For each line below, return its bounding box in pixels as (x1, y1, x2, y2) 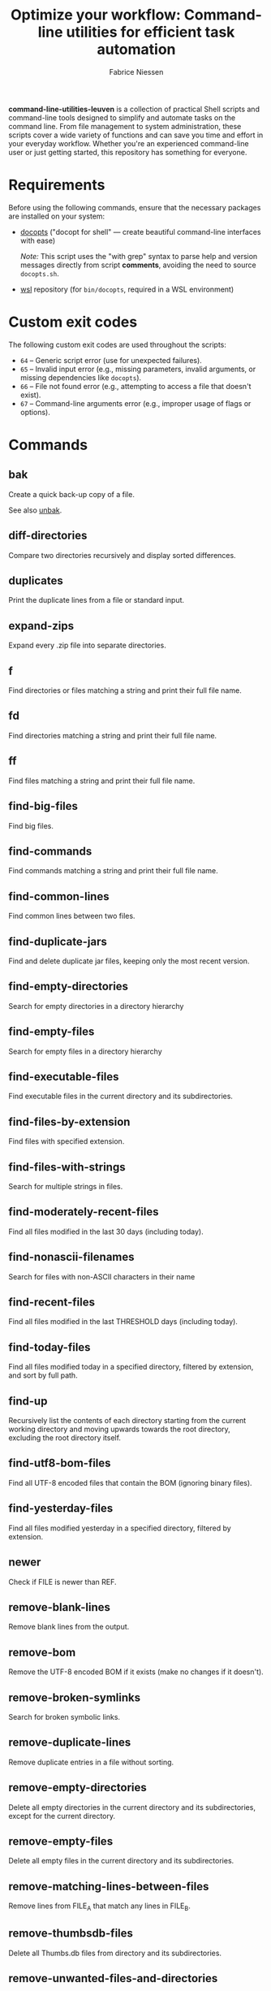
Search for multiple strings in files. (8, 1182, 123, 1191)
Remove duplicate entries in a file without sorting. (8, 1757, 174, 1767)
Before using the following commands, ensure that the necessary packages (8, 202, 261, 212)
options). (19, 407, 50, 417)
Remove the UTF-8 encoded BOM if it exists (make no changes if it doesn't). (8, 1667, 264, 1677)
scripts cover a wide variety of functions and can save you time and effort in (8, 130, 264, 140)
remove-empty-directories (8, 1781, 148, 1794)
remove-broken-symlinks (8, 1690, 140, 1704)
